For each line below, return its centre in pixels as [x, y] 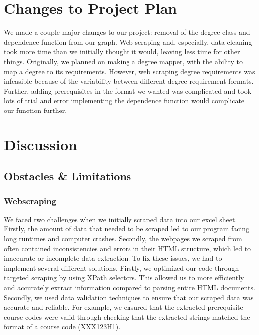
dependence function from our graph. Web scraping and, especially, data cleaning [128, 42]
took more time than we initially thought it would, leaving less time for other [122, 52]
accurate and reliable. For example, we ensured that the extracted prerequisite [124, 307]
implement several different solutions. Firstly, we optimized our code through [122, 268]
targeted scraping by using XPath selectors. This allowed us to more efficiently [124, 278]
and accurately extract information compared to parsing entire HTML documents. [129, 287]
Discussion [41, 144]
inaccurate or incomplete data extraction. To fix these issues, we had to [113, 258]
